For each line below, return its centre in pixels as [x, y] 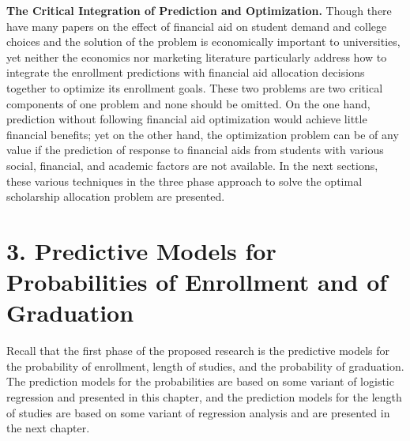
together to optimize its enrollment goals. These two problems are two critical [195, 87]
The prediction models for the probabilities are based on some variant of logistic [200, 381]
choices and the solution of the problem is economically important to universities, [203, 41]
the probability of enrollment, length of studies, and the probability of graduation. [205, 366]
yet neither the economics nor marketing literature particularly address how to [197, 57]
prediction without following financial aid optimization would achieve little [187, 119]
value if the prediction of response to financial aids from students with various [195, 150]
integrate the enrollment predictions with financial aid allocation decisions [186, 72]
